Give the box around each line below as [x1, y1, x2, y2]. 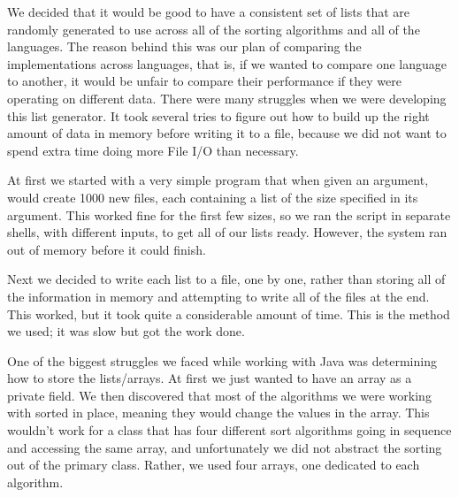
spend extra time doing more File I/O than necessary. [7, 141, 299, 159]
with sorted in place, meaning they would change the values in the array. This [7, 403, 430, 422]
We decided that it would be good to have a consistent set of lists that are [7, 3, 409, 20]
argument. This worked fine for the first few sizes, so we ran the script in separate [7, 205, 451, 224]
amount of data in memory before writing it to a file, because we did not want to [7, 124, 447, 142]
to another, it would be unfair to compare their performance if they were [7, 72, 402, 90]
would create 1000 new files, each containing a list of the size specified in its [7, 187, 418, 206]
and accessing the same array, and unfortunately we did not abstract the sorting [7, 438, 442, 456]
